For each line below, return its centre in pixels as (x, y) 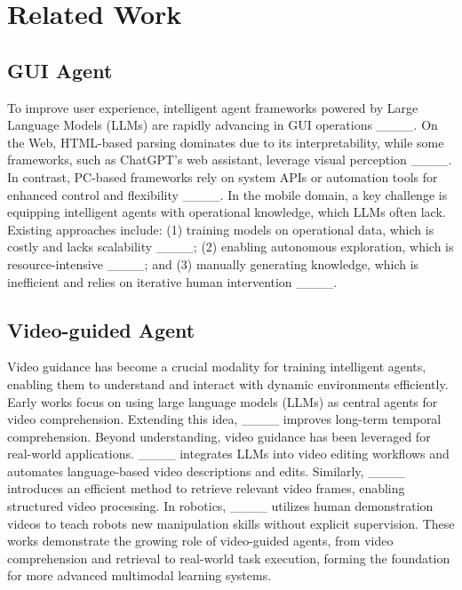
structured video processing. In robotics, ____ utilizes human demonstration (220, 506)
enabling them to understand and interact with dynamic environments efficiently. (228, 383)
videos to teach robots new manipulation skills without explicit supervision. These (231, 523)
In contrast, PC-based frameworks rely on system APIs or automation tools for (223, 176)
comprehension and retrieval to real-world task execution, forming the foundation (229, 558)
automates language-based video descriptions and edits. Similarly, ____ (207, 470)
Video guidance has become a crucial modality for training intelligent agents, (217, 367)
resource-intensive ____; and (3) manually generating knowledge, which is (213, 263)
